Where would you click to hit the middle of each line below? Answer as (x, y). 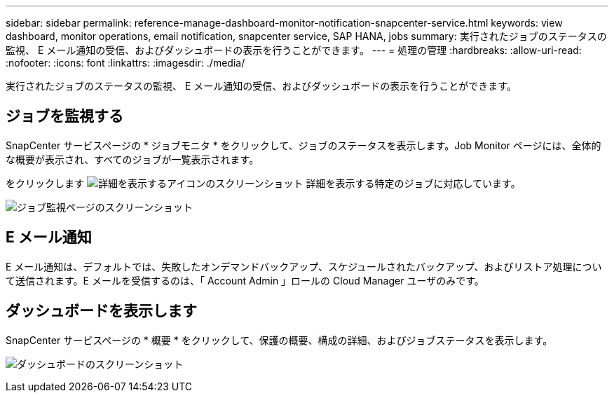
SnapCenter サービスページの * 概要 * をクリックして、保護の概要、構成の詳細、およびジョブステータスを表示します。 (279, 340)
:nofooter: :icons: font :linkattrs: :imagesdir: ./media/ (125, 63)
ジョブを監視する (64, 116)
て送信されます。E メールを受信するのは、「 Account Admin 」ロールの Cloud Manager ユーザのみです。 (245, 280)
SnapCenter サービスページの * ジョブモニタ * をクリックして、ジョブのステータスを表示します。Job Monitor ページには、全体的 (303, 145)
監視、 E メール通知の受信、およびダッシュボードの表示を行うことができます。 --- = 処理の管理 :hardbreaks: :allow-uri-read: (294, 50)
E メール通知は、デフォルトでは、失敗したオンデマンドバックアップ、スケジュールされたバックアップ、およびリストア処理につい (304, 266)
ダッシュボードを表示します (101, 311)
